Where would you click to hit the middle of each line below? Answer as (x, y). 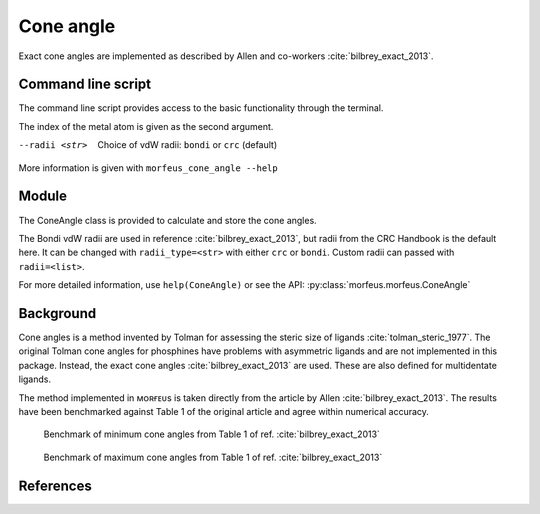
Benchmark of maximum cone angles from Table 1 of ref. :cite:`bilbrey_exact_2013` (213, 457)
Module (42, 196)
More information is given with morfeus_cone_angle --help (148, 167)
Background (57, 313)
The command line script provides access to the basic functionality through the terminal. (201, 108)
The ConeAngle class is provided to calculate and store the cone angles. (167, 220)
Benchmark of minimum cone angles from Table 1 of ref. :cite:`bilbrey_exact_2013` (211, 434)
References (55, 485)
